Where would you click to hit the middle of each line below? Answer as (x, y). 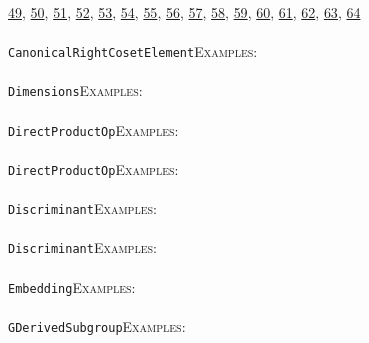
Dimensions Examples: (75, 90)
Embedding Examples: (72, 286)
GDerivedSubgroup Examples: (97, 325)
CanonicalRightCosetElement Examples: (133, 51)
